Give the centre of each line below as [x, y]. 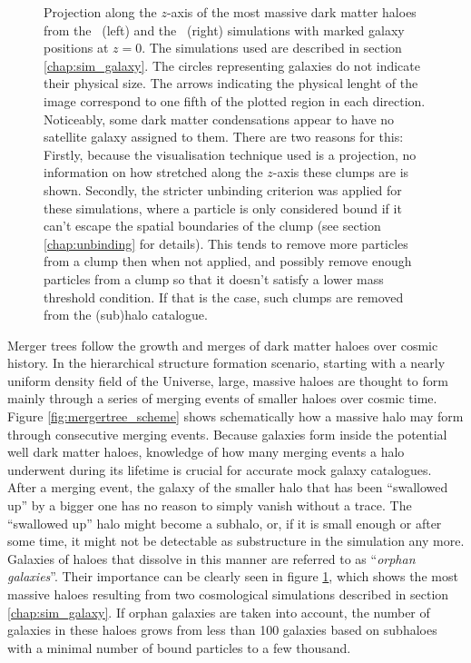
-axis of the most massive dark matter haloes [291, 12]
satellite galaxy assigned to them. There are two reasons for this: [224, 137]
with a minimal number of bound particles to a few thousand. [179, 647]
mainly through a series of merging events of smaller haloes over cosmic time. [222, 398]
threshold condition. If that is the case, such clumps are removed [224, 297]
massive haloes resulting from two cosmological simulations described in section [228, 594]
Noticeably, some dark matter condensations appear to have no [219, 119]
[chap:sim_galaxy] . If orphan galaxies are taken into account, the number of [219, 612]
